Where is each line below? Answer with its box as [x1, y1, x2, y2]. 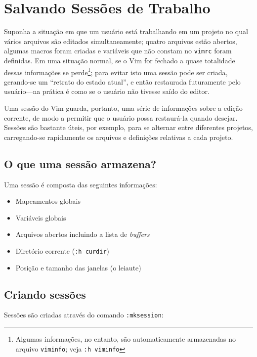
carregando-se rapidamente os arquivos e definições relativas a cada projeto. [4, 132, 233, 142]
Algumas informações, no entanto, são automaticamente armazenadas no [15, 334, 236, 344]
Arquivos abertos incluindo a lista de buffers [15, 229, 150, 239]
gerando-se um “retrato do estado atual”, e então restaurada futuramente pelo [4, 76, 241, 87]
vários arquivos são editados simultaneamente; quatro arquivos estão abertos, [4, 36, 237, 46]
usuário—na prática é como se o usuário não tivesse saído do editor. [4, 86, 210, 96]
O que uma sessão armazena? [4, 156, 157, 171]
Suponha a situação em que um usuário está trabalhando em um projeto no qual [4, 26, 248, 37]
